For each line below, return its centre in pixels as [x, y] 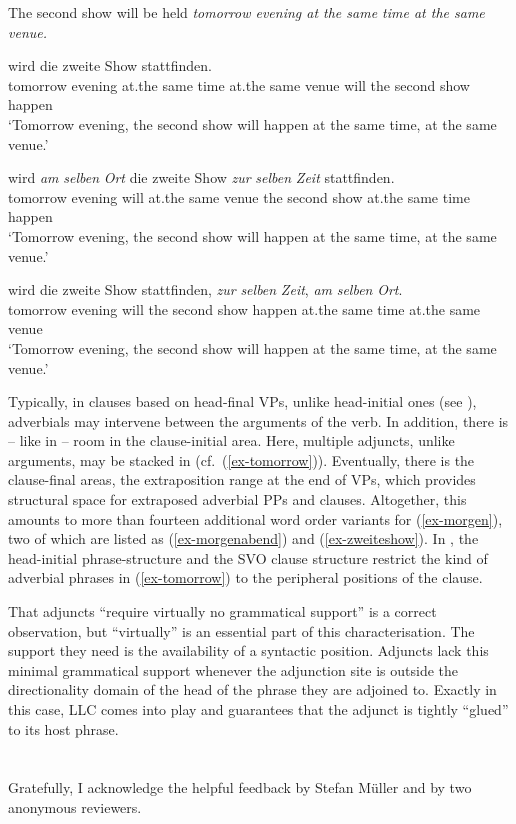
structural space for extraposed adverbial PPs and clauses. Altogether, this [237, 499]
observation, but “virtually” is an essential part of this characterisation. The [241, 630]
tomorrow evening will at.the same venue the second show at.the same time [239, 196]
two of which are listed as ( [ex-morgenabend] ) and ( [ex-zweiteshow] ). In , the [243, 538]
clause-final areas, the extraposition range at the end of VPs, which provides [242, 479]
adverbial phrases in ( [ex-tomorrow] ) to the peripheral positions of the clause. [245, 577]
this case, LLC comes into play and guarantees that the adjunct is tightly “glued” [258, 709]
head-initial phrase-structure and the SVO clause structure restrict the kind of [248, 557]
